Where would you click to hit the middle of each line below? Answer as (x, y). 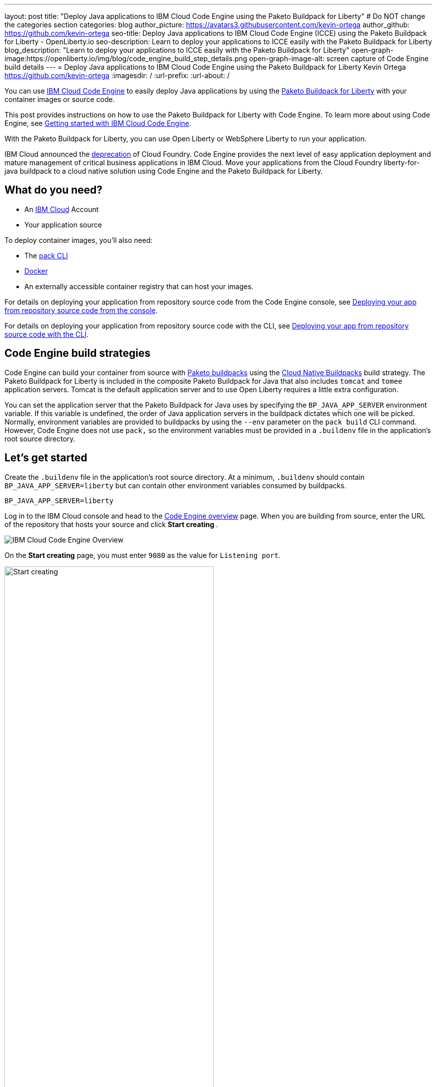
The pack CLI (46, 255)
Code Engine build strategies (78, 353)
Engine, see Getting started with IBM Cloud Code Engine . (98, 123)
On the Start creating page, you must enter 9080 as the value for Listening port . (143, 555)
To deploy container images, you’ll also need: (79, 240)
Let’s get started (46, 458)
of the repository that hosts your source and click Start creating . (111, 524)
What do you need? (54, 190)
